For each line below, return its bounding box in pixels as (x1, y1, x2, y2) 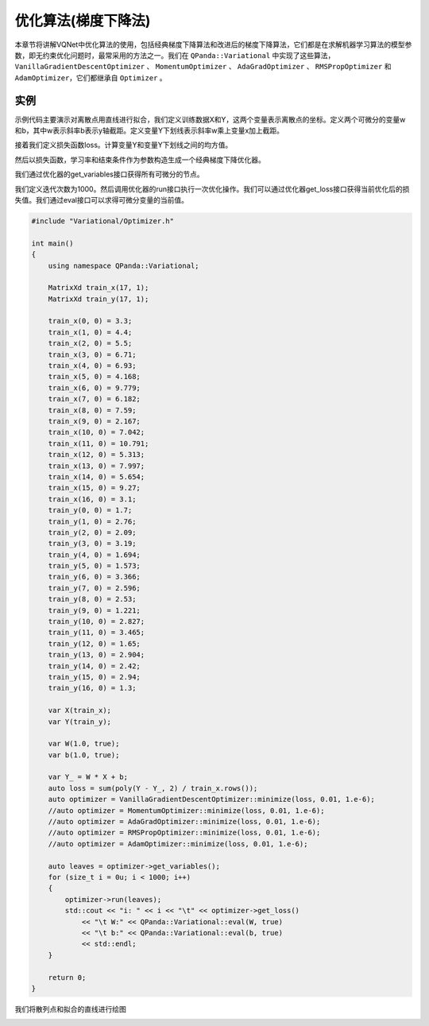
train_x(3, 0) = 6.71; (48, 350, 137, 359)
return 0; (48, 973, 87, 981)
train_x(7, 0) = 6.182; (48, 394, 141, 404)
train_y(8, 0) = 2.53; (48, 594, 137, 604)
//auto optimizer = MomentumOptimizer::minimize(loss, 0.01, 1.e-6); (48, 806, 325, 815)
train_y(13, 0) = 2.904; (48, 650, 145, 660)
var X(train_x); (48, 706, 111, 715)
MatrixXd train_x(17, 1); (48, 283, 149, 292)
